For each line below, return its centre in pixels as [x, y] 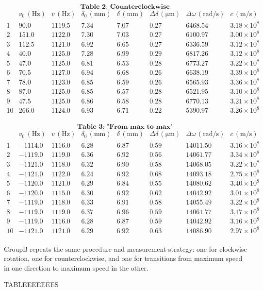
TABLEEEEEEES [31, 284]
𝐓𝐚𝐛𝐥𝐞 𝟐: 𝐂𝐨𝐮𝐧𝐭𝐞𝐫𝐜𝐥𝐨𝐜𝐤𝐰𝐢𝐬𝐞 [125, 7]
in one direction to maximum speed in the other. [76, 267]
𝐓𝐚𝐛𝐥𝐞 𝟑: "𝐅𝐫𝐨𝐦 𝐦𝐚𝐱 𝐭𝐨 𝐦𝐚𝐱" [125, 127]
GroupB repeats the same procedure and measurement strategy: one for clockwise [125, 248]
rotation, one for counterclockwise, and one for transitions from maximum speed [123, 258]
